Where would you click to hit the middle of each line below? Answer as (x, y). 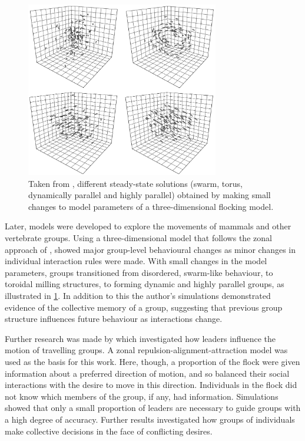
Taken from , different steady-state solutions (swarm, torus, (135, 183)
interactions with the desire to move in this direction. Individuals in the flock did (151, 385)
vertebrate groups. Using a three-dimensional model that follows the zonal (138, 238)
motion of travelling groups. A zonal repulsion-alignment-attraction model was (146, 350)
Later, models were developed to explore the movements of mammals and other (148, 226)
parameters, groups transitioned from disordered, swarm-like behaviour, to (139, 272)
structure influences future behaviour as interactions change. (114, 319)
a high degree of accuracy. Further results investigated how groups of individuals (150, 419)
